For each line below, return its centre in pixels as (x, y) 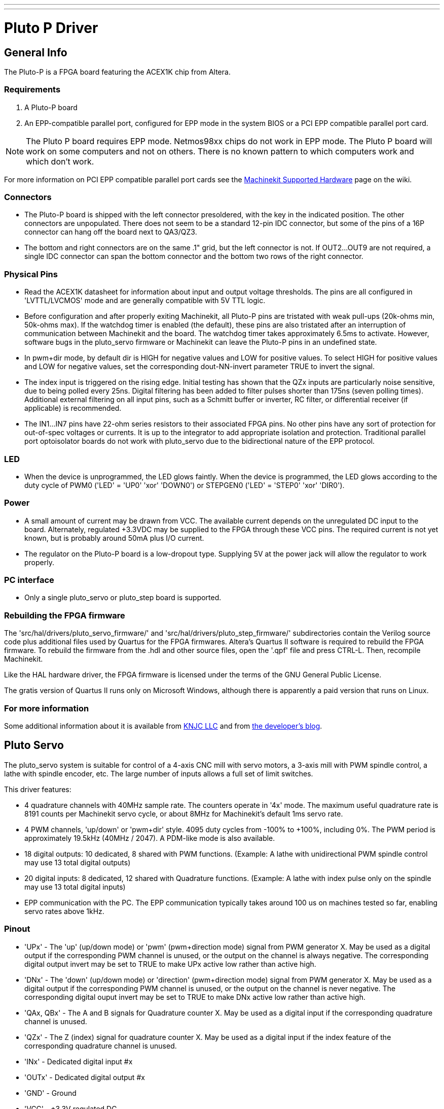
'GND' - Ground (50, 1093)
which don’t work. (60, 161)
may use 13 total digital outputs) (78, 862)
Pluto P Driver (51, 28)
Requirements (32, 90)
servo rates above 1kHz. (64, 911)
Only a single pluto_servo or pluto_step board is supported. (123, 598)
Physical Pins (31, 274)
